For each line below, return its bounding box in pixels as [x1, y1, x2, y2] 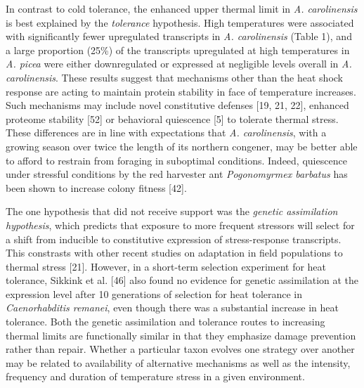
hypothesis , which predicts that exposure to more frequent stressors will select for [6, 217, 355, 232]
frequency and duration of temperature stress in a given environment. [6, 369, 305, 384]
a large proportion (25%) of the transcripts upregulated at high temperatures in [6, 42, 350, 57]
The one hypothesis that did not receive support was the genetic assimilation [6, 204, 338, 219]
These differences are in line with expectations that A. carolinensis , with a [6, 125, 327, 140]
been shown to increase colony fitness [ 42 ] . [6, 180, 187, 195]
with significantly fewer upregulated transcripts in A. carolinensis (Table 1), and [6, 29, 352, 44]
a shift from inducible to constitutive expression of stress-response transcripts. [6, 231, 342, 246]
